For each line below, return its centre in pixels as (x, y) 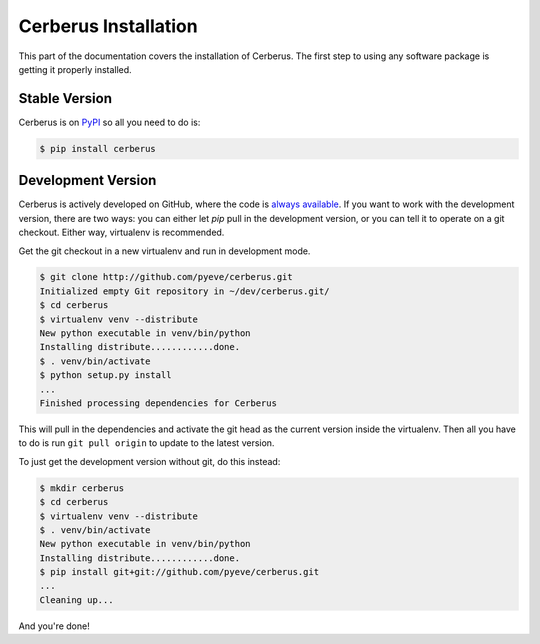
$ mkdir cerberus (82, 488)
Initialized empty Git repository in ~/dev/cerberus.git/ (184, 291)
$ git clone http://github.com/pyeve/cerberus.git (166, 277)
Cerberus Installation (108, 26)
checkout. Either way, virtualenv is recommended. (121, 232)
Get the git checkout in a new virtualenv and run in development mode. (164, 251)
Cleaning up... (76, 599)
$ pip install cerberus (98, 148)
